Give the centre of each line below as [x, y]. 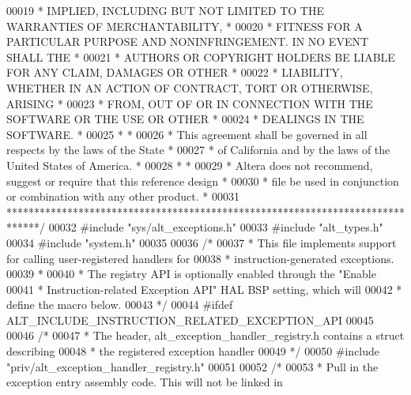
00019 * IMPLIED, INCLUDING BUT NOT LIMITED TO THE [166, 10]
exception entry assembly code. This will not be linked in [145, 382]
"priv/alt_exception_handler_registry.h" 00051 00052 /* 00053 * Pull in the [192, 366]
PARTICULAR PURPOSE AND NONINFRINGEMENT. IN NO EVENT [188, 41]
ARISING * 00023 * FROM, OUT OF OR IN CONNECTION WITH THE [190, 103]
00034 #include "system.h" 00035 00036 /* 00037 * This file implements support [202, 242]
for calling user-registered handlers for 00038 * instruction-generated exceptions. [200, 258]
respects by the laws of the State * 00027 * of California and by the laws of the [198, 150]
